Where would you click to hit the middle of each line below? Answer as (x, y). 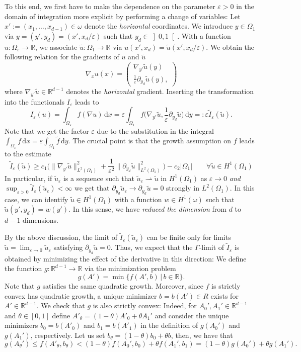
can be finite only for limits (189, 237)
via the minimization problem (130, 268)
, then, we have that (202, 335)
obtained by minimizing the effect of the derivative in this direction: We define (126, 258)
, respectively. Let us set (68, 335)
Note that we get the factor (47, 130)
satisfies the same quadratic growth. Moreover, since (123, 286)
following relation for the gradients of (62, 57)
